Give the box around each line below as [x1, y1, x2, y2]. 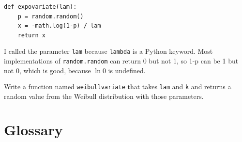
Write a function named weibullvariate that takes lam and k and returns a [4, 81, 231, 92]
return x [17, 32, 45, 39]
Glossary [4, 119, 63, 139]
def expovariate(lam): [4, 3, 77, 10]
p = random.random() [17, 13, 84, 20]
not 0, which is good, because [4, 65, 91, 75]
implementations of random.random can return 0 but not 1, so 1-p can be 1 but [4, 56, 239, 66]
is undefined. [108, 65, 146, 75]
